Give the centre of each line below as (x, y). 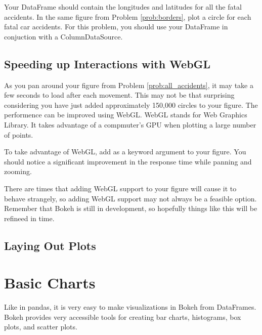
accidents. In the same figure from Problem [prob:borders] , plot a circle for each (128, 16)
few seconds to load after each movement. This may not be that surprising (119, 95)
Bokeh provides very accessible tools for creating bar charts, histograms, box (123, 317)
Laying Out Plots (50, 245)
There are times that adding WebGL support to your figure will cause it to (120, 188)
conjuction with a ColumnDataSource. (63, 36)
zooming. (18, 171)
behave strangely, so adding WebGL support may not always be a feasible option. (130, 198)
